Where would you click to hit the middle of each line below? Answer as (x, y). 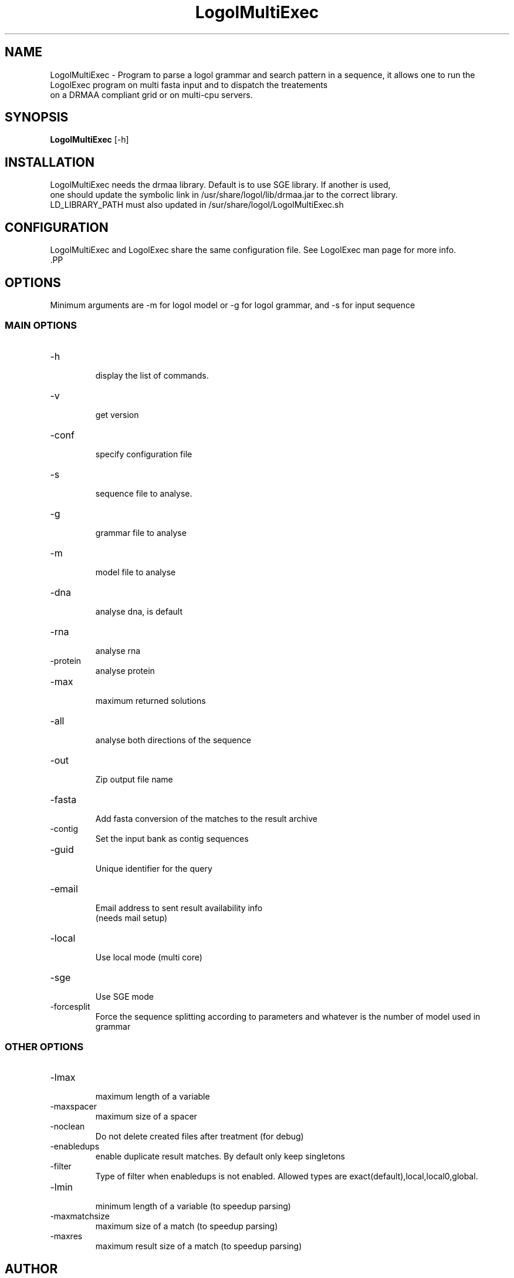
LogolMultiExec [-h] (89, 140)
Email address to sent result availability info (179, 908)
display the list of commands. (152, 375)
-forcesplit (70, 1006)
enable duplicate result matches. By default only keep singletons (220, 1156)
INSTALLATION (50, 162)
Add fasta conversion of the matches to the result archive (206, 818)
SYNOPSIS (37, 117)
